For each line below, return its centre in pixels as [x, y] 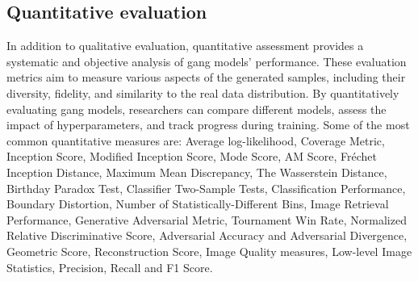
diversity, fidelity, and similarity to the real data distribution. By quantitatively [203, 92]
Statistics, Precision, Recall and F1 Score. [110, 267]
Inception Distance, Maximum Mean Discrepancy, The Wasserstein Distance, [197, 172]
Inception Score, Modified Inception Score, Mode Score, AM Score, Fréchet [192, 156]
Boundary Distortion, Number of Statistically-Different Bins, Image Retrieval [198, 204]
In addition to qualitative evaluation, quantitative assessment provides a [185, 46]
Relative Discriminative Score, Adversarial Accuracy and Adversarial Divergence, [207, 235]
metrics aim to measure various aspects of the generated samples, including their [206, 77]
